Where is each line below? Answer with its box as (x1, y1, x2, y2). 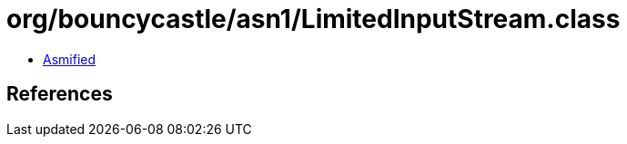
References (6, 82, 113, 106)
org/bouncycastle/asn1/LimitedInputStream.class (6, 4, 621, 34)
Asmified (43, 51, 96, 67)
